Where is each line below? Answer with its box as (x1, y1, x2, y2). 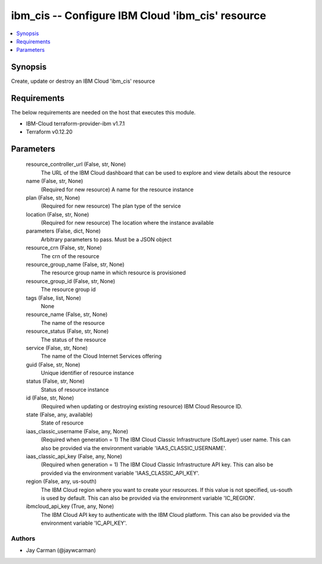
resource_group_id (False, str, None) (26, 277, 116, 284)
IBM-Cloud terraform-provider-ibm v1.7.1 (26, 120, 125, 127)
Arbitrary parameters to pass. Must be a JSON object (41, 235, 172, 243)
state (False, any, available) (26, 411, 93, 419)
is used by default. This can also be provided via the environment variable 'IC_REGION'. (41, 494, 256, 501)
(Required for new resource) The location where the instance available (41, 219, 214, 227)
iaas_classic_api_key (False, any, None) (26, 453, 122, 460)
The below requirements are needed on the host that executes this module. (11, 109, 196, 116)
